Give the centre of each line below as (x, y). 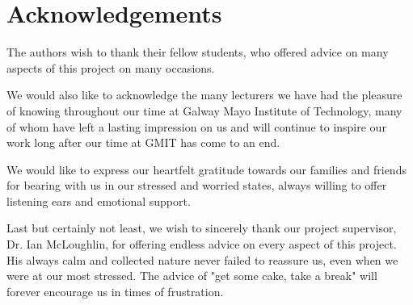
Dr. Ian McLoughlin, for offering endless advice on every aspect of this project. (202, 244)
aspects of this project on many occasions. (111, 67)
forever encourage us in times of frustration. (115, 291)
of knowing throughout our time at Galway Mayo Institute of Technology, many (204, 110)
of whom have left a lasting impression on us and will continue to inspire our (196, 126)
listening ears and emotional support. (99, 201)
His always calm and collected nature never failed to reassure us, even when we (202, 259)
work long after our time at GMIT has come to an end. (143, 142)
